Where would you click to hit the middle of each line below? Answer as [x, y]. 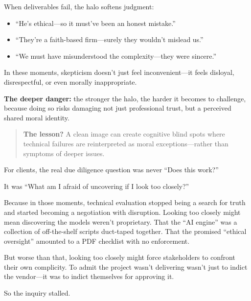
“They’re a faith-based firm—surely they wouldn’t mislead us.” [109, 39]
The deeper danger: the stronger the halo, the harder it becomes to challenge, [125, 98]
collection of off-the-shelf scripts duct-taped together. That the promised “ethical [125, 231]
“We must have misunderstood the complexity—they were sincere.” [116, 56]
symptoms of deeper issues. [64, 153]
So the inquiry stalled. [37, 293]
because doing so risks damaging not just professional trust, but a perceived [118, 108]
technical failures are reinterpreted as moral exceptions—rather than [126, 143]
